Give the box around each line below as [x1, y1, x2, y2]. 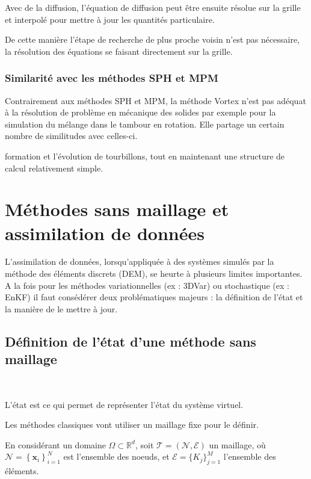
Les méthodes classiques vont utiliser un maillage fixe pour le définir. [5, 418, 259, 431]
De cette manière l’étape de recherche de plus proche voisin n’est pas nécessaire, [5, 33, 300, 46]
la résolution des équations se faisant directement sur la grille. [5, 45, 233, 57]
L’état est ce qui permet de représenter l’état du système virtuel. [5, 398, 244, 410]
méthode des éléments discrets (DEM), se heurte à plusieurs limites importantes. [5, 267, 303, 280]
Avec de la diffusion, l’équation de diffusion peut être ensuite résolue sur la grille [5, 1, 301, 13]
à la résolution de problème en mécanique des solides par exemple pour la [5, 106, 276, 119]
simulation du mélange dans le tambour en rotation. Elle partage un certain [5, 117, 285, 130]
